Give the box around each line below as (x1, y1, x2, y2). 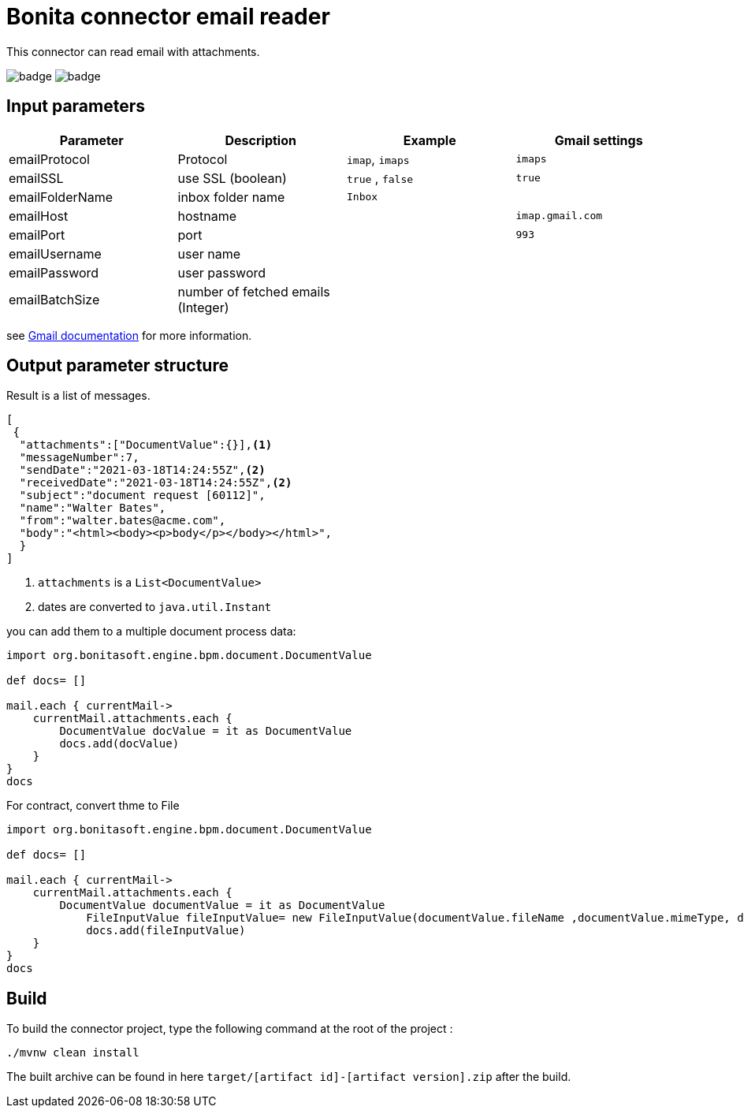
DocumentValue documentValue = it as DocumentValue (59, 899, 385, 912)
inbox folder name (177, 188, 285, 205)
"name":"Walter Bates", (19, 501, 166, 515)
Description (225, 132, 296, 148)
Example (403, 132, 456, 148)
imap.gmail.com (515, 210, 603, 222)
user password (177, 264, 266, 281)
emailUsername (9, 245, 102, 262)
